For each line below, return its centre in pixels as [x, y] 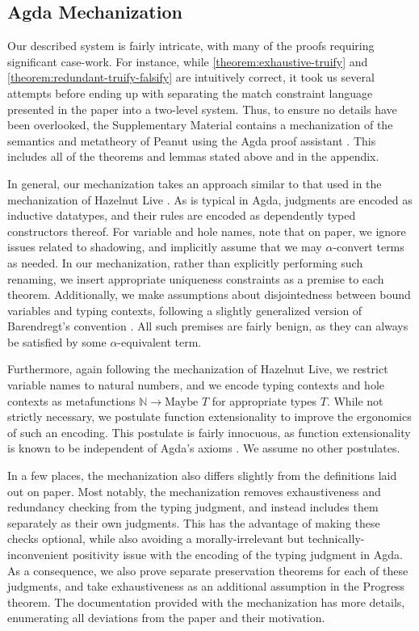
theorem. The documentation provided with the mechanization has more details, [206, 602]
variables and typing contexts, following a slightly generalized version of [185, 310]
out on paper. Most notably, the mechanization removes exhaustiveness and [194, 491]
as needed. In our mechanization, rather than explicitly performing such [185, 262]
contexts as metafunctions [71, 400]
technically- [336, 538]
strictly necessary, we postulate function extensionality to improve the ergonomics [209, 416]
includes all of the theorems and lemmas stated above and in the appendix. [193, 156]
